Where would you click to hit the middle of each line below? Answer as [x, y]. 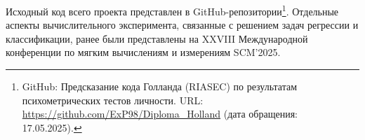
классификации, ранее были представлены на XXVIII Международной [157, 38]
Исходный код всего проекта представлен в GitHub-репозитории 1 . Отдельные [172, 10]
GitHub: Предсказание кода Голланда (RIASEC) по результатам [160, 86]
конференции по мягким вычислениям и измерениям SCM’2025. [143, 52]
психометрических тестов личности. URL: [113, 100]
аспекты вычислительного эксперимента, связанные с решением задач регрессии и [182, 25]
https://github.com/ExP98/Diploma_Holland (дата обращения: [160, 114]
